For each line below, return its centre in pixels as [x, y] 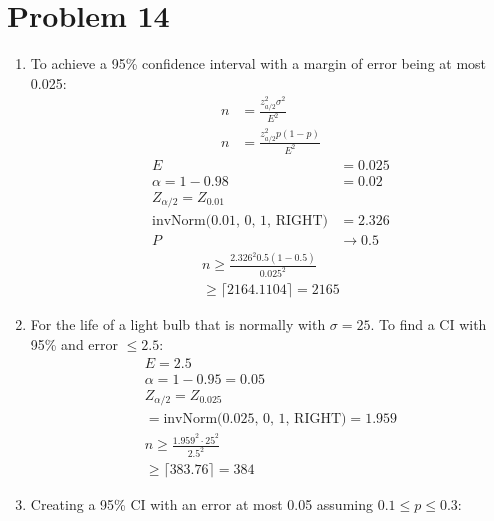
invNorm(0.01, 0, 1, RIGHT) [240, 221]
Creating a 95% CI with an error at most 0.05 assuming [201, 504]
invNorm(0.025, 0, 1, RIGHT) [255, 419]
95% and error [74, 343]
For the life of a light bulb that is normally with [178, 324]
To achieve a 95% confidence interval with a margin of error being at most [258, 63]
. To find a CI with [428, 324]
